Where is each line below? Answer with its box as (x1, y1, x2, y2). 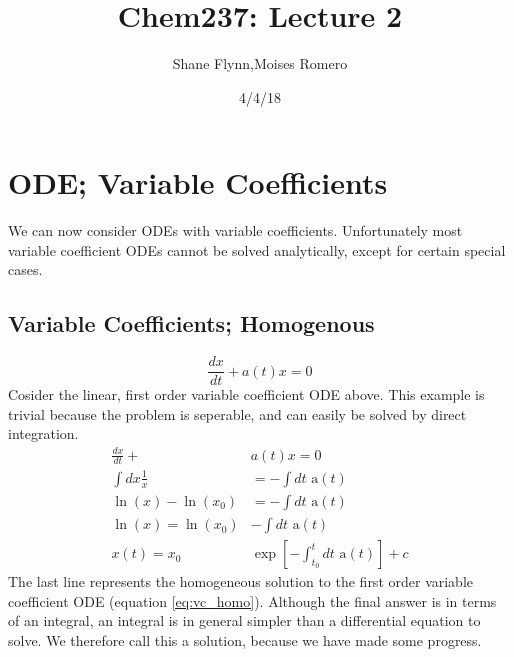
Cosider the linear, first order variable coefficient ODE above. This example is (8, 384, 485, 405)
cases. (8, 259, 43, 280)
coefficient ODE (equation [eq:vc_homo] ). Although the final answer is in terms (8, 590, 497, 611)
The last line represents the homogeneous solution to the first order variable (8, 571, 474, 592)
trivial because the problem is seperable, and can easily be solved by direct (8, 403, 467, 424)
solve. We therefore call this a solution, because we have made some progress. (8, 629, 482, 650)
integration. (8, 423, 79, 444)
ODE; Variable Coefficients (8, 162, 388, 203)
